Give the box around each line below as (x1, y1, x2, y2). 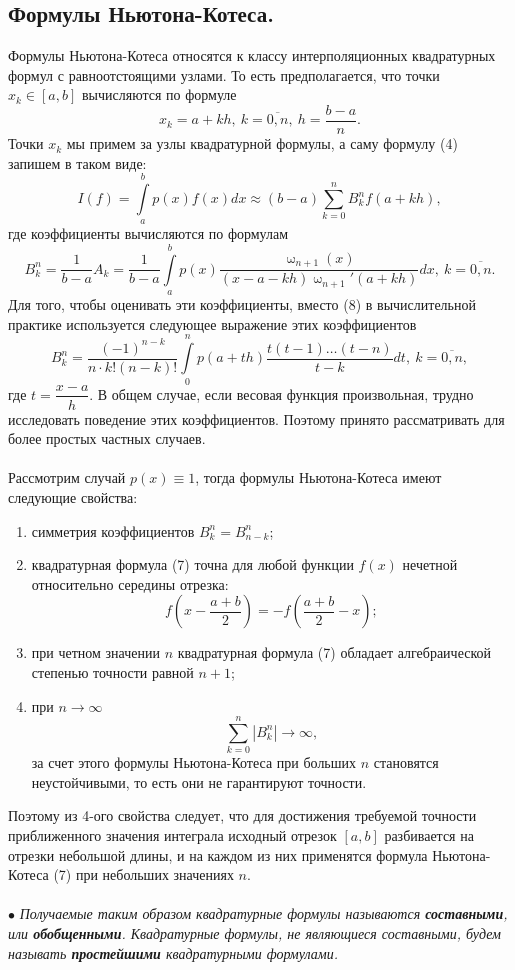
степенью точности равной (31, 661, 194, 682)
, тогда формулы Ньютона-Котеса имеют (195, 467, 442, 488)
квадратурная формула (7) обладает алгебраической (177, 642, 492, 663)
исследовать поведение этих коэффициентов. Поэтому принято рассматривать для (8, 408, 505, 429)
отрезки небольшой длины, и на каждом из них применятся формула (8, 844, 428, 865)
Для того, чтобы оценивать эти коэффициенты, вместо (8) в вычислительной (8, 294, 476, 315)
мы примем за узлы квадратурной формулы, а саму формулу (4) (66, 133, 458, 154)
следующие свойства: (8, 486, 138, 507)
